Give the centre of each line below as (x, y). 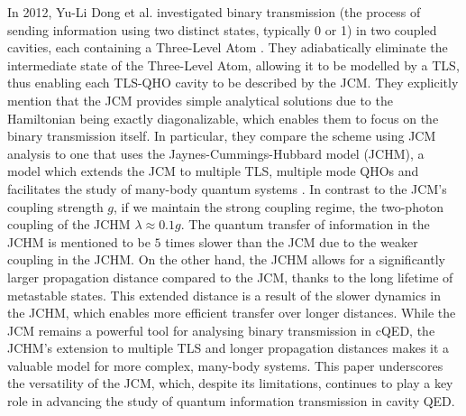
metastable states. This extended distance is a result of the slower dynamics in (224, 295)
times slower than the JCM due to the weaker (292, 241)
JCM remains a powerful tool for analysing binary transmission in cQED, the (221, 330)
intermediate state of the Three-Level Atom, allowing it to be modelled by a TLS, (233, 65)
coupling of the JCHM (69, 224)
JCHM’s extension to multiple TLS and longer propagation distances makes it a (228, 348)
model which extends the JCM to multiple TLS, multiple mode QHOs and (213, 171)
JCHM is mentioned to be (79, 241)
